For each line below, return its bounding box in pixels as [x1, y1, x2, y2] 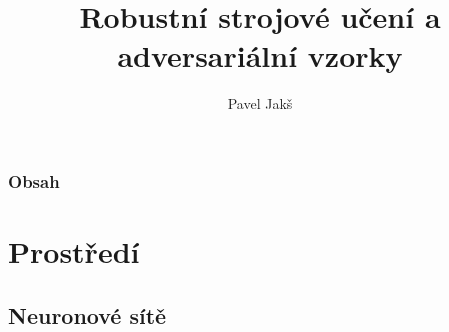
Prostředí [8, 231, 140, 272]
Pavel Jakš [227, 93, 293, 114]
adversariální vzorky [117, 35, 403, 76]
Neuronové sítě [8, 299, 167, 330]
